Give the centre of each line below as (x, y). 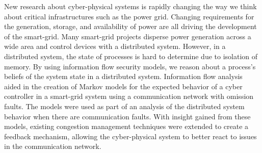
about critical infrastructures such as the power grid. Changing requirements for (129, 16)
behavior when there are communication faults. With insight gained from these (127, 116)
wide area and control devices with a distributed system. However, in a (115, 46)
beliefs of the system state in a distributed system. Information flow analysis (123, 76)
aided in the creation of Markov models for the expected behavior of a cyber (123, 86)
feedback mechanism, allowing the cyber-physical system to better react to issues (130, 136)
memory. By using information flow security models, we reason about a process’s (130, 66)
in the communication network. (53, 146)
